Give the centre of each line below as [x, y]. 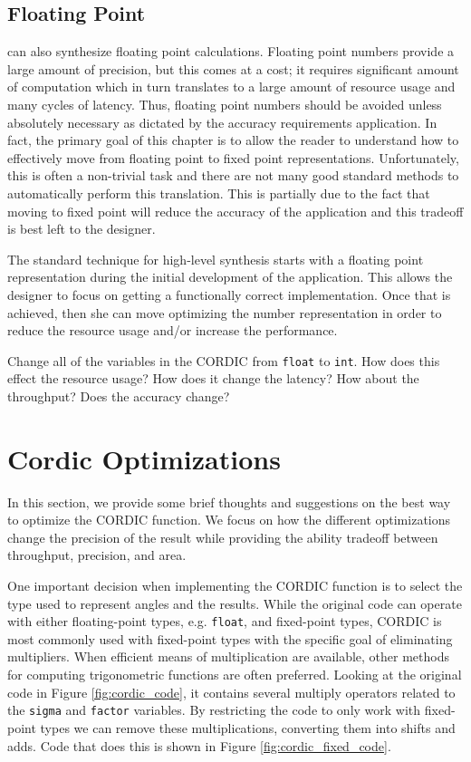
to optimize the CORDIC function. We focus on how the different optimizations [229, 520]
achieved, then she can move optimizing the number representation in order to [225, 312]
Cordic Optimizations [144, 458]
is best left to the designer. [82, 229]
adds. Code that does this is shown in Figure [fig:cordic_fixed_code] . [199, 745]
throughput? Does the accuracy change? [119, 395]
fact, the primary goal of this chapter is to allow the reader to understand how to [233, 140]
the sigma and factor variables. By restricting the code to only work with [214, 710]
